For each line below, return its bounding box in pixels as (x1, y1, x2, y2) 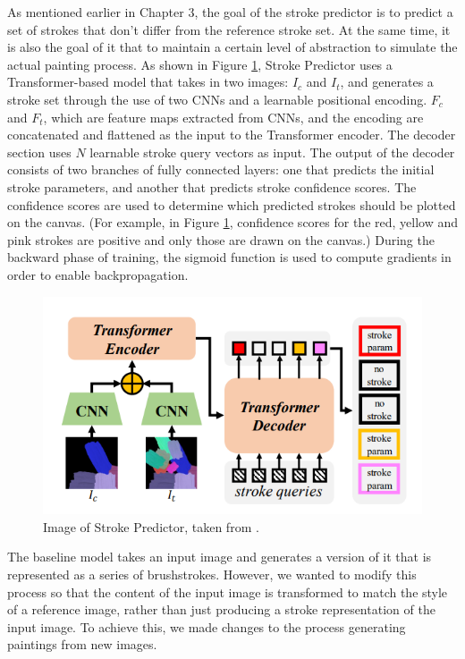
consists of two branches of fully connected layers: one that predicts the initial (7, 160, 435, 179)
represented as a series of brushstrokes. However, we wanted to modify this (7, 564, 417, 583)
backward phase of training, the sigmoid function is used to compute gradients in (7, 248, 452, 266)
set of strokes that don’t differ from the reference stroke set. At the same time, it (7, 20, 451, 38)
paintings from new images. (7, 635, 157, 654)
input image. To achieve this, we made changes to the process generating (7, 617, 406, 636)
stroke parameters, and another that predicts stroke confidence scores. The (7, 177, 417, 196)
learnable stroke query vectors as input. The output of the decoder (89, 142, 455, 161)
